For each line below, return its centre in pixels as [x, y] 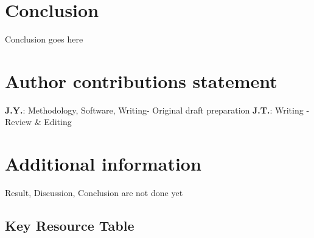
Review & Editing [38, 122]
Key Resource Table [70, 226]
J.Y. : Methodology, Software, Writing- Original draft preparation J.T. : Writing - [157, 110]
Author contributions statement [141, 80]
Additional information [103, 164]
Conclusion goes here [44, 39]
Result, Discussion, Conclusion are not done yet [94, 193]
